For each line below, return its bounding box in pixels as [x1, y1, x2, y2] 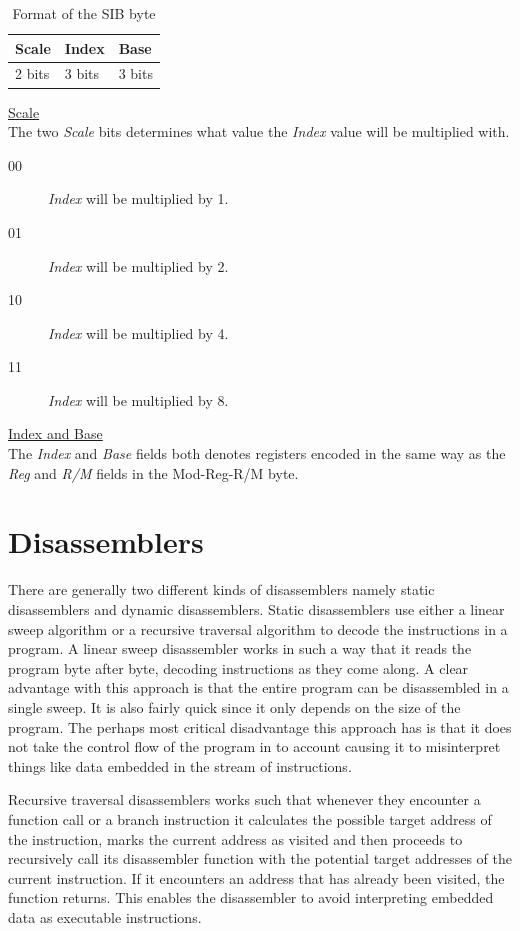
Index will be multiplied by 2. [48, 255, 229, 276]
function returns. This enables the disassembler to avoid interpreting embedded [8, 887, 494, 908]
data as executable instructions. [8, 906, 202, 927]
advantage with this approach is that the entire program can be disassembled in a [8, 677, 509, 698]
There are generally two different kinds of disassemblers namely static [8, 579, 435, 600]
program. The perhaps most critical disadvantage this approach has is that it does [8, 716, 512, 737]
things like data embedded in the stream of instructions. [8, 755, 352, 776]
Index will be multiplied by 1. [48, 188, 229, 209]
